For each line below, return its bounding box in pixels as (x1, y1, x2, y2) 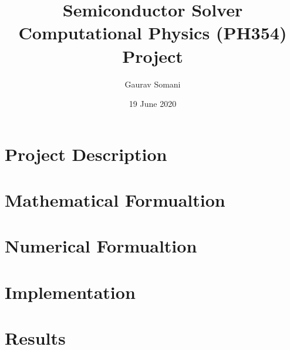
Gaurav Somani (124, 78, 181, 90)
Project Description (5, 142, 167, 166)
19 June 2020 (129, 97, 177, 110)
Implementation (5, 280, 136, 304)
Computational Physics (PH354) (18, 21, 287, 45)
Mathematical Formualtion (5, 188, 225, 212)
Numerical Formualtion (5, 234, 197, 258)
